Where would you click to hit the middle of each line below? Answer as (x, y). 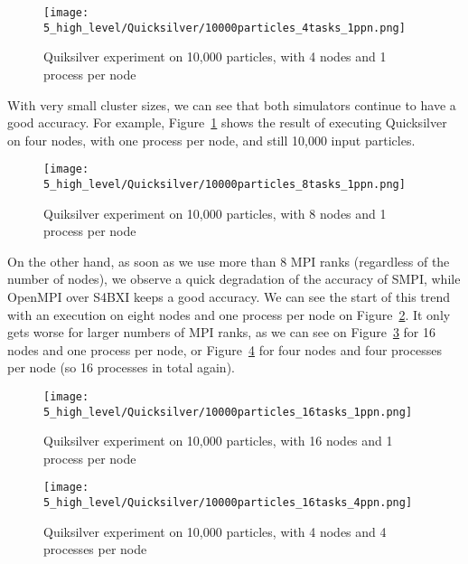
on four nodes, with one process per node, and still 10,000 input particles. (211, 140)
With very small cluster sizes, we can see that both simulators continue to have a (232, 104)
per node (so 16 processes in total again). (121, 367)
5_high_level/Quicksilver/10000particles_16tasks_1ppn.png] (228, 412)
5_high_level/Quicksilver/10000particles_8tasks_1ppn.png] (225, 184)
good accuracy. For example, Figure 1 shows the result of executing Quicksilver (227, 122)
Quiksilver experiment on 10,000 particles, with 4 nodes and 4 (215, 531)
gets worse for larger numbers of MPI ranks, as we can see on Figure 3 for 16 (222, 332)
